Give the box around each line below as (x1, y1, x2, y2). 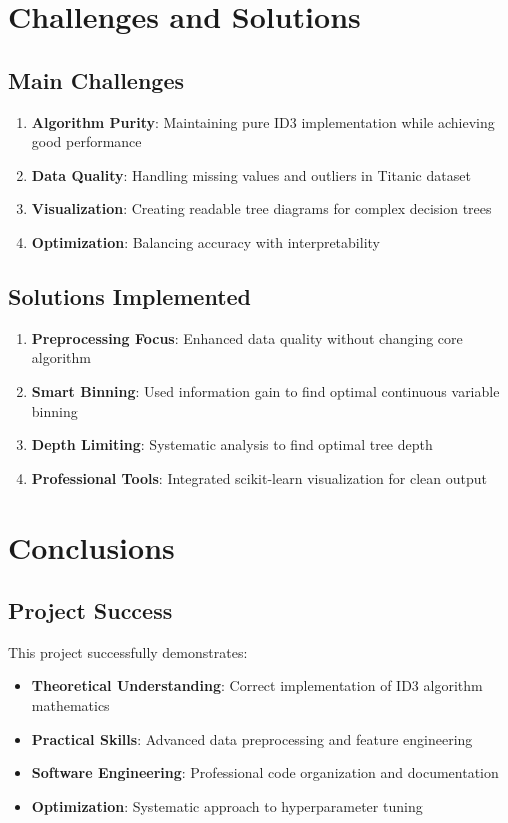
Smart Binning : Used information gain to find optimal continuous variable (31, 380, 500, 401)
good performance (31, 131, 142, 152)
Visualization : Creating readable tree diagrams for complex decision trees (31, 198, 492, 219)
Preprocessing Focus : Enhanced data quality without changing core (31, 327, 463, 348)
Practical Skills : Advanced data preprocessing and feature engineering (31, 728, 473, 749)
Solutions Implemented (8, 280, 252, 311)
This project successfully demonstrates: (8, 641, 248, 662)
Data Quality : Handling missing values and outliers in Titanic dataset (31, 164, 471, 185)
